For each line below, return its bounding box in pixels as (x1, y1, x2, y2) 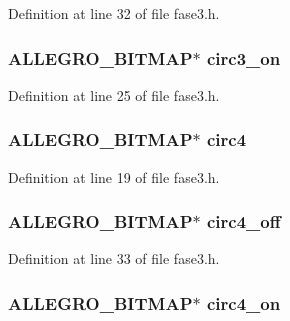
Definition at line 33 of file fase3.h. (8, 248, 220, 269)
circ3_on (206, 45, 281, 70)
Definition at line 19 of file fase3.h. (8, 166, 220, 187)
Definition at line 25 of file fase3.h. (8, 84, 220, 105)
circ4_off (206, 209, 281, 234)
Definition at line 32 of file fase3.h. (8, 3, 220, 23)
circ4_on (206, 290, 281, 315)
